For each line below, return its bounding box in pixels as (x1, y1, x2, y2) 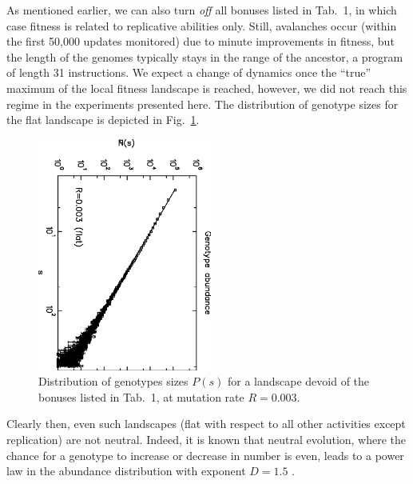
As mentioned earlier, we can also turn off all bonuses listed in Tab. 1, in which (6, 2, 397, 18)
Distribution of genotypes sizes (38, 373, 189, 390)
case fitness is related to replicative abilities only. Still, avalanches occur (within (6, 17, 397, 34)
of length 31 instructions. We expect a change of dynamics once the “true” (6, 64, 371, 81)
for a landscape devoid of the (227, 373, 370, 390)
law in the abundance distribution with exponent (6, 462, 246, 479)
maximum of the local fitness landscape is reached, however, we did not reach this (6, 79, 407, 96)
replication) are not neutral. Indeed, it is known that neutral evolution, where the (6, 430, 407, 447)
